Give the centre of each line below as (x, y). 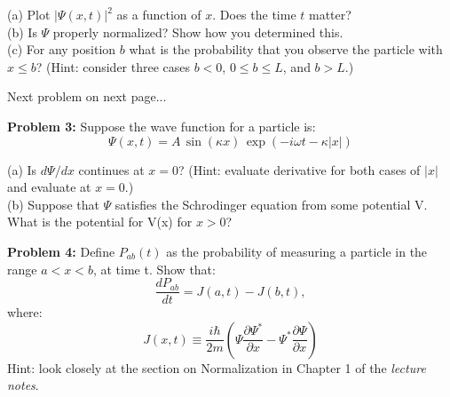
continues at (111, 169)
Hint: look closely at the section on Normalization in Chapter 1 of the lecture (217, 367)
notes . (23, 385)
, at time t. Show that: (154, 269)
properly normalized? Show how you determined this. (198, 32)
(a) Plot (29, 14)
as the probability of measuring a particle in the (297, 251)
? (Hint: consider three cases (113, 66)
